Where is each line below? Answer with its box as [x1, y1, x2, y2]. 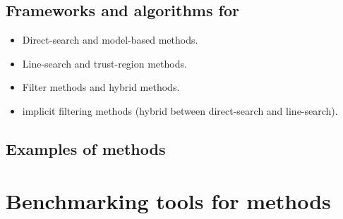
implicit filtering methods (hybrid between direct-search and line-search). [22, 103, 338, 118]
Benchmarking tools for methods [6, 186, 331, 215]
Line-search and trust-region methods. [22, 56, 187, 70]
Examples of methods [6, 137, 166, 159]
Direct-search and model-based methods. [22, 32, 198, 47]
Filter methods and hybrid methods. [22, 80, 180, 94]
